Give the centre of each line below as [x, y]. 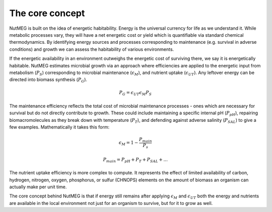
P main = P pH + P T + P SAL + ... [135, 160]
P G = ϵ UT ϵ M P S [135, 93]
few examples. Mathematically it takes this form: [59, 127]
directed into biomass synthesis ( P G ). [48, 80]
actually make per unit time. [38, 187]
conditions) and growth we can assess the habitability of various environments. [92, 49]
